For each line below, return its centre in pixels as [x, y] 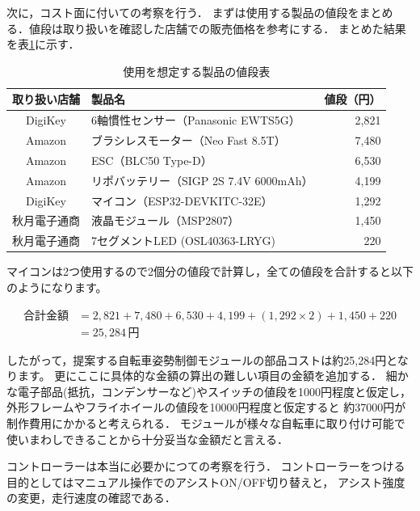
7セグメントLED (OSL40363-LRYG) [184, 241]
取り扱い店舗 [46, 99]
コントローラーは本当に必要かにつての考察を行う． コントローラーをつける [206, 466]
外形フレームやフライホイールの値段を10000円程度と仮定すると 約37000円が [206, 407]
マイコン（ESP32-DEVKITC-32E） [182, 200]
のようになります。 [57, 287]
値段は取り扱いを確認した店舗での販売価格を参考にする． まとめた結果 [217, 28]
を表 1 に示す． [43, 44]
